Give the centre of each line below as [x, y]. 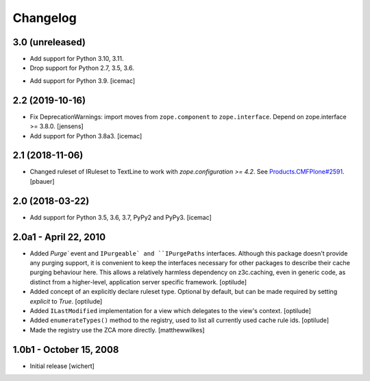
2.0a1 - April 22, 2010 [59, 237]
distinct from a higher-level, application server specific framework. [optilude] [138, 282]
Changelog [45, 18]
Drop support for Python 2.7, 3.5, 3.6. [82, 68]
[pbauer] [42, 181]
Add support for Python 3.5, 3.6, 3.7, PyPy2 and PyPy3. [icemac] [121, 217]
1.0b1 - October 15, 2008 [66, 349]
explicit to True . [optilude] [66, 301]
